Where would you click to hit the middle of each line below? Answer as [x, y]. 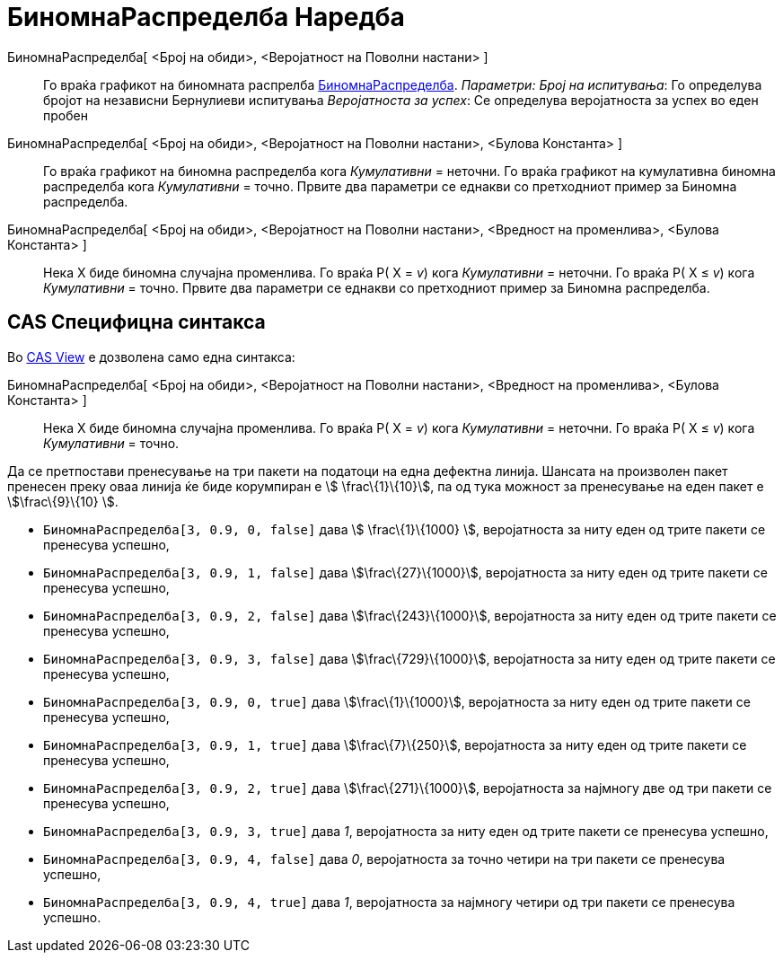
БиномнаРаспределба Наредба [206, 17]
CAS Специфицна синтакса [136, 322]
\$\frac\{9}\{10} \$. [63, 501]
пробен [66, 115]
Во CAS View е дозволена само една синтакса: [151, 357]
